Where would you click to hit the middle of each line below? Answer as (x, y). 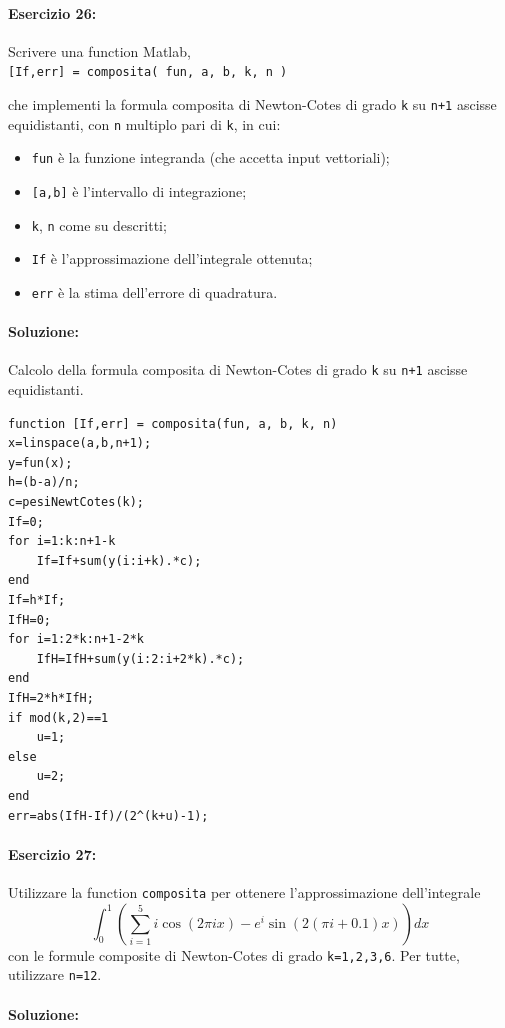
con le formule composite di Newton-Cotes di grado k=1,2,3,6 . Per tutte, (234, 954)
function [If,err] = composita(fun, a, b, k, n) (173, 423)
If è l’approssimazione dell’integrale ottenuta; (172, 258)
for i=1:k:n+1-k (62, 541)
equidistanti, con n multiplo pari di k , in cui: (144, 123)
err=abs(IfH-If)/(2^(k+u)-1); (108, 815)
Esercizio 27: (52, 853)
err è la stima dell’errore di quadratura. (154, 291)
